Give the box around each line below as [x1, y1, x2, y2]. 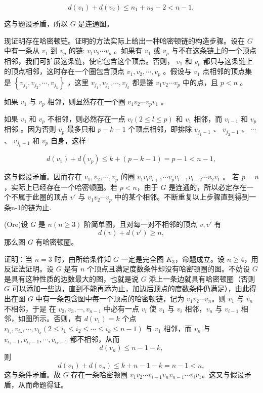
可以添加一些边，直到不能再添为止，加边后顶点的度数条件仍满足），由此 [12, 283, 249, 294]
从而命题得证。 [18, 379, 68, 389]
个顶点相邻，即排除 [128, 124, 192, 134]
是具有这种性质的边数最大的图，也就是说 [4, 273, 139, 284]
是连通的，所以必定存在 [168, 181, 247, 192]
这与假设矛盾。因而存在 [4, 171, 82, 182]
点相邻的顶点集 [202, 66, 252, 76]
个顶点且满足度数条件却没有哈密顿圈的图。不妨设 [87, 263, 250, 274]
